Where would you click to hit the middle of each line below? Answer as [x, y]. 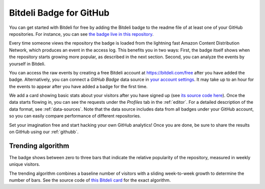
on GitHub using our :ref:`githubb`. [44, 132]
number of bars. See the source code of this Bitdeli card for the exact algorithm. [90, 180]
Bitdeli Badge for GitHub [59, 13]
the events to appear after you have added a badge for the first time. [78, 86]
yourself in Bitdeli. [27, 64]
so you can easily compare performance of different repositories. [75, 116]
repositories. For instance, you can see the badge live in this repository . [81, 34]
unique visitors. [25, 165]
